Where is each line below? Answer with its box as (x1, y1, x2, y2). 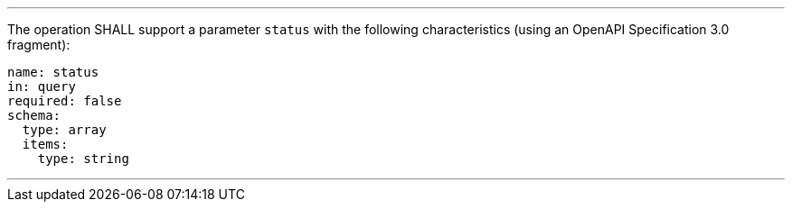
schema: (7, 108, 61, 123)
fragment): (7, 37, 71, 52)
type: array (22, 123, 107, 137)
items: (22, 137, 69, 151)
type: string (37, 151, 129, 166)
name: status (7, 65, 99, 79)
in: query (7, 79, 76, 94)
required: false (7, 94, 122, 108)
